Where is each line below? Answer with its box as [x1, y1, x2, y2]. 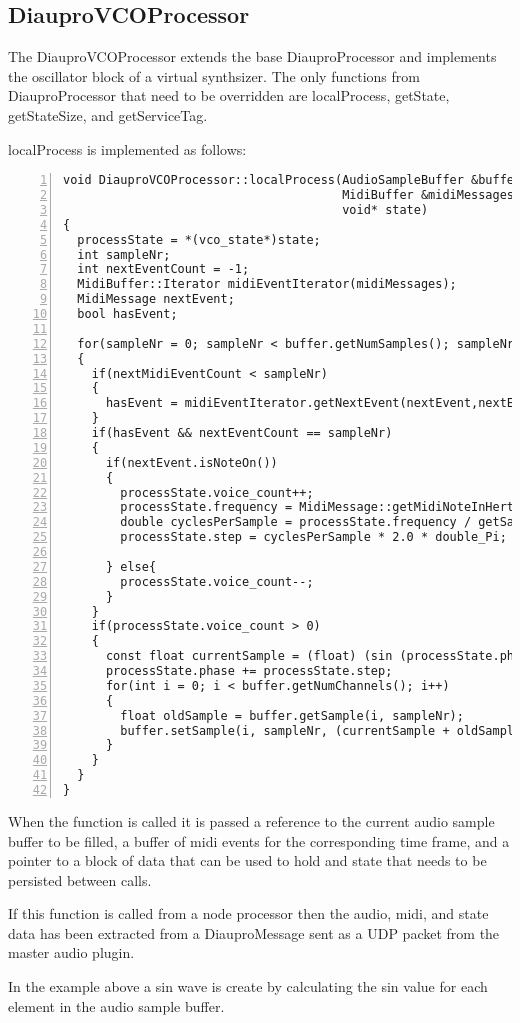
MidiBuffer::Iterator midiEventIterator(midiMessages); [77, 277, 457, 292]
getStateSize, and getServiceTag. [8, 104, 208, 125]
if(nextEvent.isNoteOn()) [105, 455, 278, 470]
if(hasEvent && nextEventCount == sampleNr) [91, 426, 393, 441]
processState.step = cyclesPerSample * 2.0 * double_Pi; [120, 530, 507, 545]
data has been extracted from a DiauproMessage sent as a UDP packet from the [8, 922, 500, 943]
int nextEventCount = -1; [77, 262, 250, 277]
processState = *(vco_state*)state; [77, 232, 321, 247]
